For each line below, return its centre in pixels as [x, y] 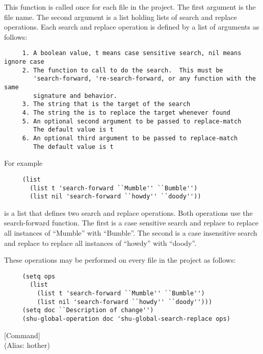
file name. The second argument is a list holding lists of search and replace [121, 17]
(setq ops [39, 276]
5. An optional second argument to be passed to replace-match [132, 121]
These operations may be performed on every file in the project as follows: [120, 260]
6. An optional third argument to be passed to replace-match [130, 138]
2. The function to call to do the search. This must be [123, 70]
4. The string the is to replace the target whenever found [126, 112]
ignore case [24, 62]
